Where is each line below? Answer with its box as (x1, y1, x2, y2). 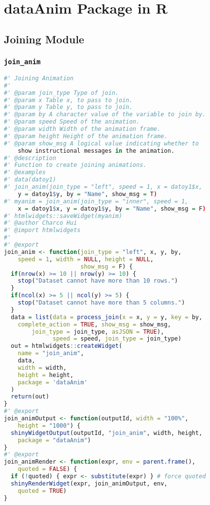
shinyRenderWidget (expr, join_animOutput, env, (11, 480, 168, 487)
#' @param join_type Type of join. (4, 89, 119, 96)
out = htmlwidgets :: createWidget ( (11, 343, 122, 350)
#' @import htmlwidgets (4, 227, 81, 234)
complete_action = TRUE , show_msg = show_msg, (17, 321, 171, 328)
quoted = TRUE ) (17, 487, 67, 494)
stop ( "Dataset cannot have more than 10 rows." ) (17, 277, 178, 285)
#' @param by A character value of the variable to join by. (4, 111, 206, 118)
